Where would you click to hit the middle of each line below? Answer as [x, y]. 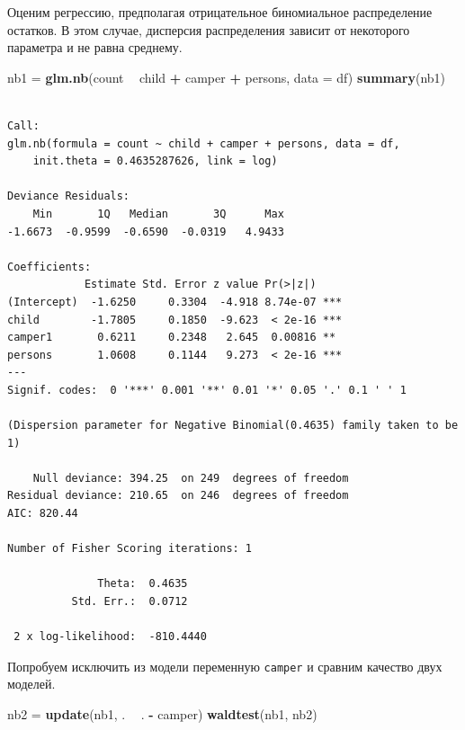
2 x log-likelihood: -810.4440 [110, 637]
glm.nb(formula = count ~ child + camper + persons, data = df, [204, 143]
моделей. [31, 684]
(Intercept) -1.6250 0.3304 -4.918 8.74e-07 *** [175, 302]
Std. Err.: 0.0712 [130, 601]
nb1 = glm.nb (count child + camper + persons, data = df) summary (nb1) [227, 77]
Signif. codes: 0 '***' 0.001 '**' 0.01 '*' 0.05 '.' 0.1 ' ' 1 [207, 390]
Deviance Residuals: [69, 196]
